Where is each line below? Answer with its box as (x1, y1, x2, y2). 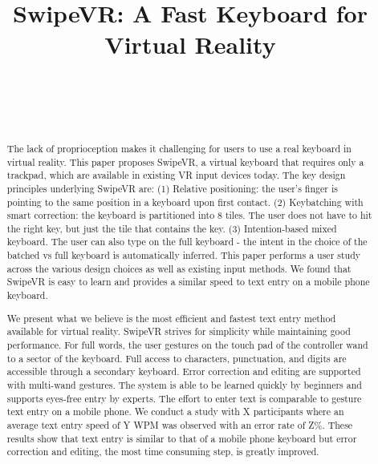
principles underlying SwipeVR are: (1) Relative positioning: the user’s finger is (6, 181, 338, 195)
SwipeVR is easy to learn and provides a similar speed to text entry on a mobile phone (6, 275, 370, 288)
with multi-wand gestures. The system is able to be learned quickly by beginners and (6, 377, 362, 391)
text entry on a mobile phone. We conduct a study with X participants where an (6, 405, 344, 418)
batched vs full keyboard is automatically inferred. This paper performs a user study (6, 248, 361, 262)
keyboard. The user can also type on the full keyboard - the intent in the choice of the (6, 235, 368, 248)
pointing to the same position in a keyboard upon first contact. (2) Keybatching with (6, 195, 364, 208)
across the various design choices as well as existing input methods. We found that (6, 261, 352, 275)
